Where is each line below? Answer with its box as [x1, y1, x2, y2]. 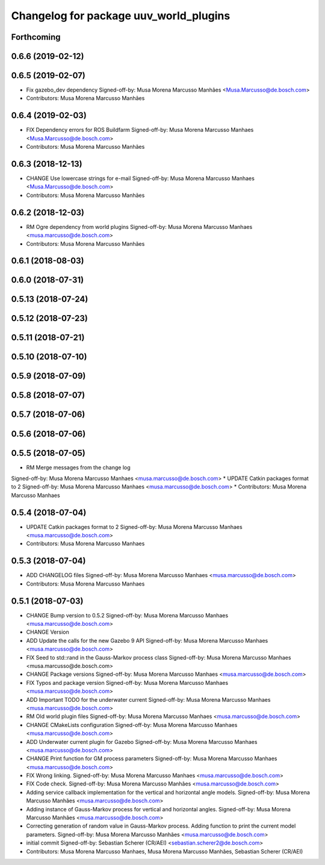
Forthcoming [11, 32, 61, 42]
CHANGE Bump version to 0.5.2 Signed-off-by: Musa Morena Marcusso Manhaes [26, 611, 229, 619]
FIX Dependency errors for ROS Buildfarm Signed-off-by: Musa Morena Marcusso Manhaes [26, 126, 254, 134]
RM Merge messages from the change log [26, 464, 131, 471]
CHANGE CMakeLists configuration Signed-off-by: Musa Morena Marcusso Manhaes [26, 721, 238, 728]
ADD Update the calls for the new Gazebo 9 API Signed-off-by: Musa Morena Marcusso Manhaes [26, 637, 268, 644]
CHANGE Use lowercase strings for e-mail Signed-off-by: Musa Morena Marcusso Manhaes [26, 175, 255, 182]
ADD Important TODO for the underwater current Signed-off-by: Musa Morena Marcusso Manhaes [26, 696, 271, 703]
